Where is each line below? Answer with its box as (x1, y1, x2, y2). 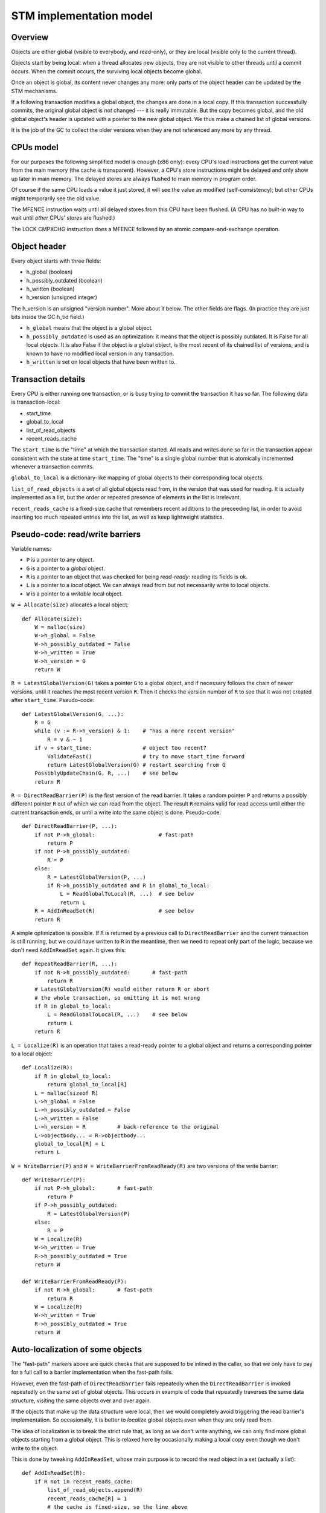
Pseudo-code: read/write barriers (11, 529, 141, 539)
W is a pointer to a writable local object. (26, 590, 123, 597)
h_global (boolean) (26, 268, 73, 275)
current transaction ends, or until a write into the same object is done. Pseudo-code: (11, 809, 222, 816)
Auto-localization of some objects (11, 1344, 142, 1354)
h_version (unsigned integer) (26, 294, 98, 301)
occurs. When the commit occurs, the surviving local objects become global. (11, 67, 202, 75)
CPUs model (11, 142, 59, 153)
